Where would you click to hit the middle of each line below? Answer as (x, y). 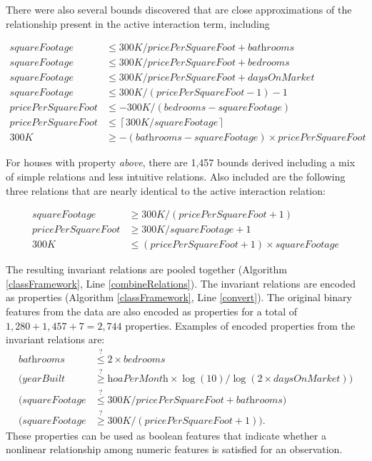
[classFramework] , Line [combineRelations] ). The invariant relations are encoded (181, 283)
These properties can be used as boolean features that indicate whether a (166, 435)
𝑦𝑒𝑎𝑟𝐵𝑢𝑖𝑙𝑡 (44, 379)
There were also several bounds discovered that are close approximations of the (179, 9)
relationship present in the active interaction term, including (138, 23)
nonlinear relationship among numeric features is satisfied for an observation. (174, 449)
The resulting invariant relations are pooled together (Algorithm (146, 269)
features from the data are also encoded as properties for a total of (152, 311)
